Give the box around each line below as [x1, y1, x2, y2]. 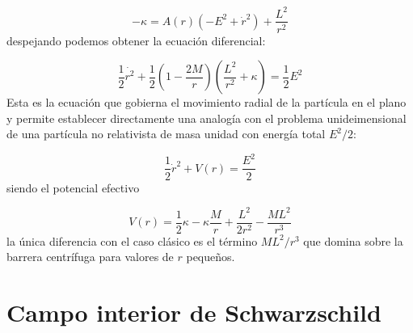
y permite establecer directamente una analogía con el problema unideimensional [6, 109, 407, 126]
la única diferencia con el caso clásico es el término [6, 232, 258, 249]
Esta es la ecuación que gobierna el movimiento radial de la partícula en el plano [6, 94, 407, 111]
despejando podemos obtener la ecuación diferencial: [6, 32, 266, 48]
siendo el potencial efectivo [6, 179, 140, 196]
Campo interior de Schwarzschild [6, 296, 381, 329]
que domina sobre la [303, 232, 403, 249]
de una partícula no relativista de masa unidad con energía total [6, 125, 326, 142]
